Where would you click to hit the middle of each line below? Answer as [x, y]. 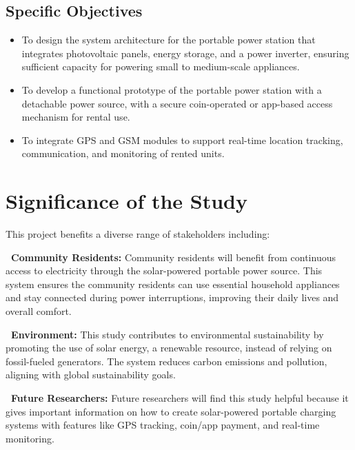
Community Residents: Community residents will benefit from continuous [173, 257]
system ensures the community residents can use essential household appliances [173, 284]
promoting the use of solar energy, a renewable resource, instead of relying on [169, 348]
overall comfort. [39, 311]
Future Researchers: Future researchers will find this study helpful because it [180, 398]
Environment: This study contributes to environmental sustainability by [168, 334]
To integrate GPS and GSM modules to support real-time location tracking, [182, 140]
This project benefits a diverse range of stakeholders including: [138, 234]
